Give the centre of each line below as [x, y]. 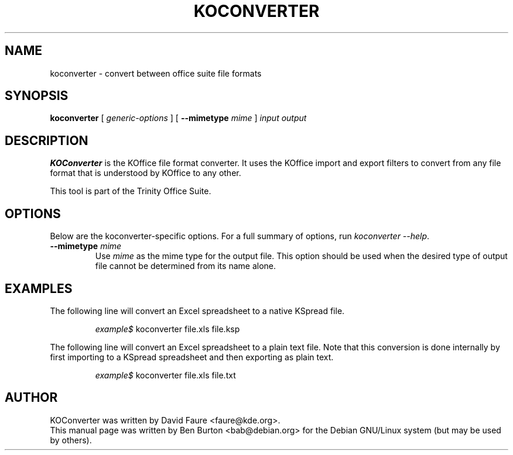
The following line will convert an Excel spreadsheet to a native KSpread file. [197, 311]
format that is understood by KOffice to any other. [146, 173]
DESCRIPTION [47, 140]
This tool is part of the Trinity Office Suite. [131, 191]
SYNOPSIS [37, 96]
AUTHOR [31, 398]
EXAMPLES [39, 288]
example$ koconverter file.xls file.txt [165, 375]
